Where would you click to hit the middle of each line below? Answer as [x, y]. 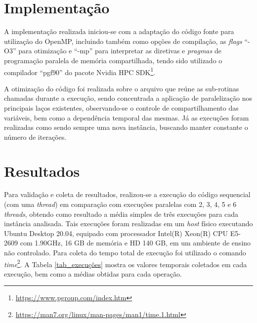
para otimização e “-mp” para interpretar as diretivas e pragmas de [120, 51]
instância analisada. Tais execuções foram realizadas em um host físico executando [128, 223]
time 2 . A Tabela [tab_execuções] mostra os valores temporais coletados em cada [126, 263]
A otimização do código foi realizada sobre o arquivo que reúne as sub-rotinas [122, 88]
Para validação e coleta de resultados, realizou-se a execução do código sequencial [127, 194]
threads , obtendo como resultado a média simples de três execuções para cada [121, 214]
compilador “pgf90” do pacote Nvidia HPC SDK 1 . [80, 71]
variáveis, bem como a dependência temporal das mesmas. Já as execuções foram [127, 117]
